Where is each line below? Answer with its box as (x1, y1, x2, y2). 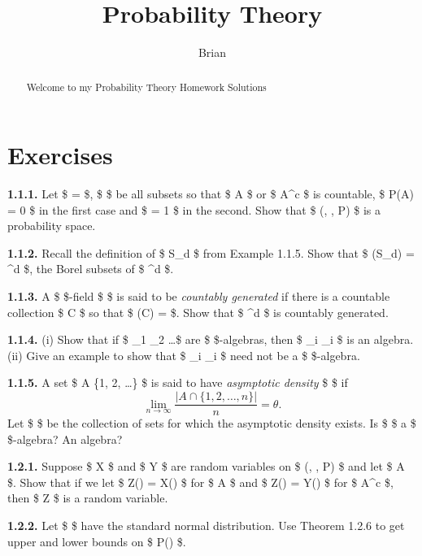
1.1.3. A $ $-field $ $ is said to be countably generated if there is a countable (7, 288, 390, 305)
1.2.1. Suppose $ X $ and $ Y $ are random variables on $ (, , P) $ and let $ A (7, 458, 405, 475)
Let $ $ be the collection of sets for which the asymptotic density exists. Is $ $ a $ (7, 415, 416, 432)
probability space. (7, 217, 96, 234)
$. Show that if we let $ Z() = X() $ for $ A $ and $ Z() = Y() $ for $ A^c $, (7, 473, 394, 490)
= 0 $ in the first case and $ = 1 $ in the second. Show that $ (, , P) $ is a (7, 201, 381, 218)
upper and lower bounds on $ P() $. (7, 532, 186, 549)
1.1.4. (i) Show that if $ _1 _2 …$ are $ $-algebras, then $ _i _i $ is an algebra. (7, 331, 414, 348)
